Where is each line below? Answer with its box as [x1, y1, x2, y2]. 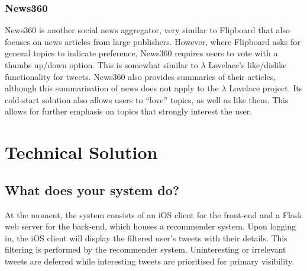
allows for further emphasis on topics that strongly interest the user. [5, 105, 253, 117]
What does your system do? [5, 180, 180, 199]
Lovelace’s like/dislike [208, 59, 287, 71]
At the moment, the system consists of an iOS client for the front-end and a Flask [5, 208, 302, 221]
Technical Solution [5, 140, 158, 164]
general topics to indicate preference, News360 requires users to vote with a [5, 47, 278, 59]
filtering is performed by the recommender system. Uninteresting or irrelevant [5, 243, 286, 256]
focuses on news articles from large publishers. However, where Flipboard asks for [5, 35, 300, 47]
